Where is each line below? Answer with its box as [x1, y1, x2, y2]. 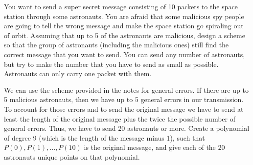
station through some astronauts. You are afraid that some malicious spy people [4, 11, 244, 21]
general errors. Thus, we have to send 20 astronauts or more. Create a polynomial [4, 123, 250, 133]
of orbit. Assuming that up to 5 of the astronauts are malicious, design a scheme [4, 30, 245, 40]
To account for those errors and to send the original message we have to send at [4, 103, 244, 114]
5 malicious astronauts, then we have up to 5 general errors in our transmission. [4, 94, 244, 104]
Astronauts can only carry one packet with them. [4, 68, 152, 79]
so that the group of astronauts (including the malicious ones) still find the [4, 40, 229, 50]
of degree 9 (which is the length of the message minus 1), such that [4, 132, 205, 143]
